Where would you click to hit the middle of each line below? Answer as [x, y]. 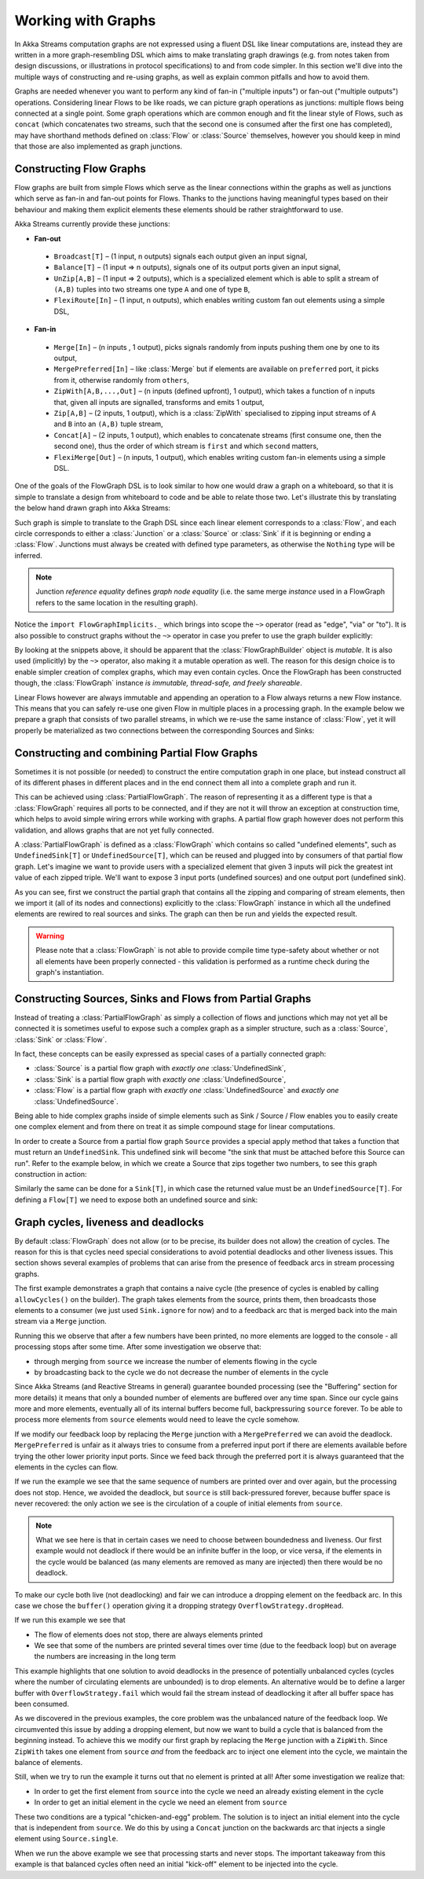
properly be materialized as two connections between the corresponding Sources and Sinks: [164, 730]
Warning [50, 936]
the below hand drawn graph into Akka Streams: [93, 508]
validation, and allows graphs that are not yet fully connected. [114, 830]
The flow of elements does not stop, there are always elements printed [148, 1634]
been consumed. [42, 1704]
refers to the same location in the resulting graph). [117, 602]
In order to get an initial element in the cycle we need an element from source [161, 1802]
